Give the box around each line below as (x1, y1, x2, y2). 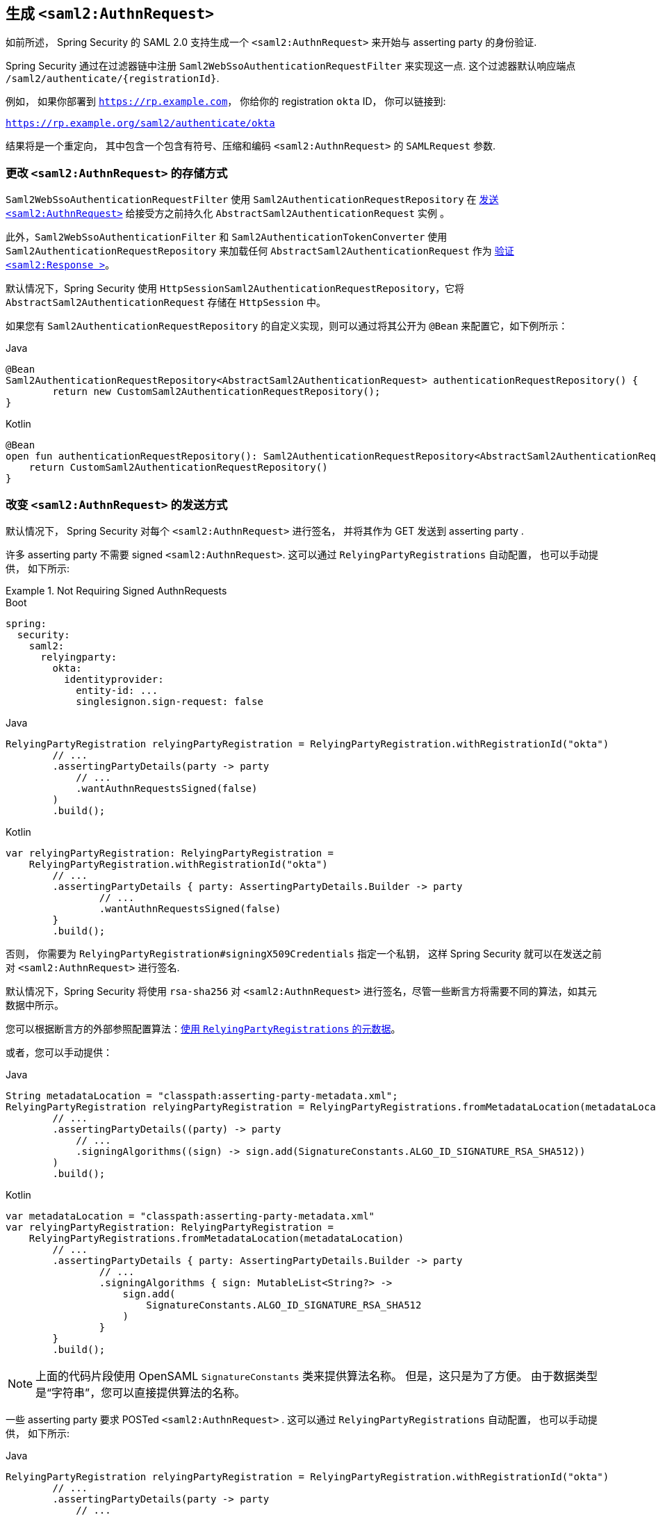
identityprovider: (64, 673, 164, 685)
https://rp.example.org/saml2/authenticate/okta (6, 118, 275, 129)
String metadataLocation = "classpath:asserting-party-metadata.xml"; (6, 1089, 398, 1101)
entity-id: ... (76, 684, 158, 696)
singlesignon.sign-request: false (76, 695, 263, 707)
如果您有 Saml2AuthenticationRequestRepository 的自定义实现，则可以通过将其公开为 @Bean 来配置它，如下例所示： (6, 320, 568, 332)
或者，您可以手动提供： (6, 1046, 113, 1058)
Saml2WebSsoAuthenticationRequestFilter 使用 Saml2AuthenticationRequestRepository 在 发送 (6, 193, 499, 206)
